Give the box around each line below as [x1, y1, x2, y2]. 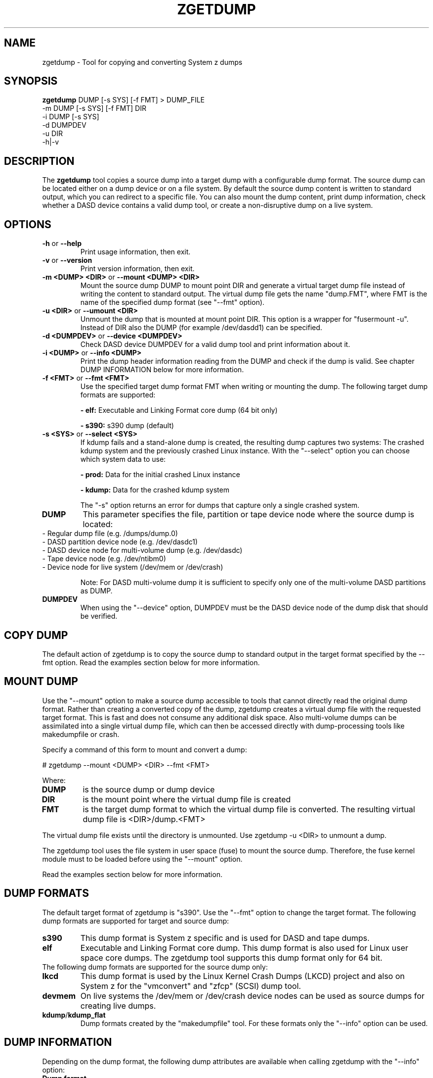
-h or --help [42, 239, 82, 248]
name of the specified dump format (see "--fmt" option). [80, 298, 264, 307]
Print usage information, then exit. [80, 247, 191, 256]
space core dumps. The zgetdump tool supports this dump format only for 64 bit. [80, 952, 383, 963]
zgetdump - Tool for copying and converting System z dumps [42, 57, 243, 66]
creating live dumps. [80, 1000, 156, 1011]
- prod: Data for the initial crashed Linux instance [80, 470, 240, 479]
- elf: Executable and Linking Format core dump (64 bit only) [80, 406, 278, 415]
